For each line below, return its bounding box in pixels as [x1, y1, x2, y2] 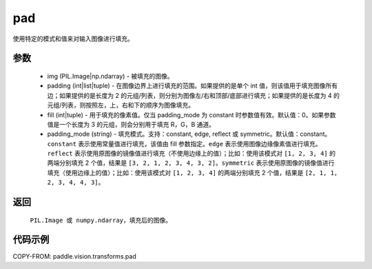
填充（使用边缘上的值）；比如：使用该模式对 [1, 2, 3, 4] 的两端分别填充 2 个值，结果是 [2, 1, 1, [47, 168, 338, 177]
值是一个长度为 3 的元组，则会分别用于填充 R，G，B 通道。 [47, 120, 216, 128]
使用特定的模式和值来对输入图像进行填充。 [12, 34, 134, 43]
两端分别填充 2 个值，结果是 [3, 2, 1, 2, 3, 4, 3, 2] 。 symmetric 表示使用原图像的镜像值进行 [47, 159, 335, 167]
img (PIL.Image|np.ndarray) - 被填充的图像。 [47, 72, 174, 80]
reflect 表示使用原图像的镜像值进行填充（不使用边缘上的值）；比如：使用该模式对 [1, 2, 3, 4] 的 [47, 149, 335, 158]
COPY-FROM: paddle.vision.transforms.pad [12, 252, 137, 260]
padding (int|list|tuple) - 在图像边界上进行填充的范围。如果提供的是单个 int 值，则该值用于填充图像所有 [47, 81, 338, 90]
